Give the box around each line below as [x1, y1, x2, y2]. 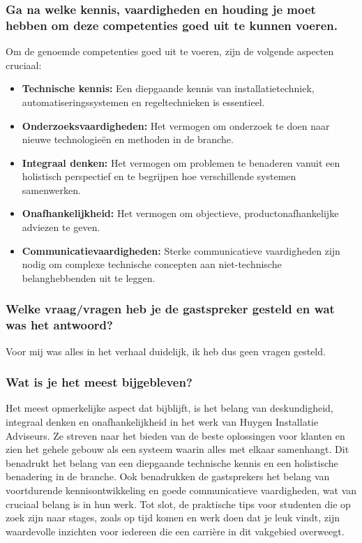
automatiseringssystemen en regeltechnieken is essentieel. [22, 94, 265, 109]
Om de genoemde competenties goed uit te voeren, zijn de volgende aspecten [6, 44, 334, 59]
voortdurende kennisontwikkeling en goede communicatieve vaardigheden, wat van [6, 482, 357, 497]
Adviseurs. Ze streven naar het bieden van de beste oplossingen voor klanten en [6, 428, 345, 442]
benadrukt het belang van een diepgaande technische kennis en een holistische [6, 455, 338, 470]
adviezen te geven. [22, 220, 100, 235]
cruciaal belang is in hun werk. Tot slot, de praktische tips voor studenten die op [6, 496, 351, 511]
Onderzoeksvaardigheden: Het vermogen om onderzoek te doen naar [22, 118, 330, 133]
